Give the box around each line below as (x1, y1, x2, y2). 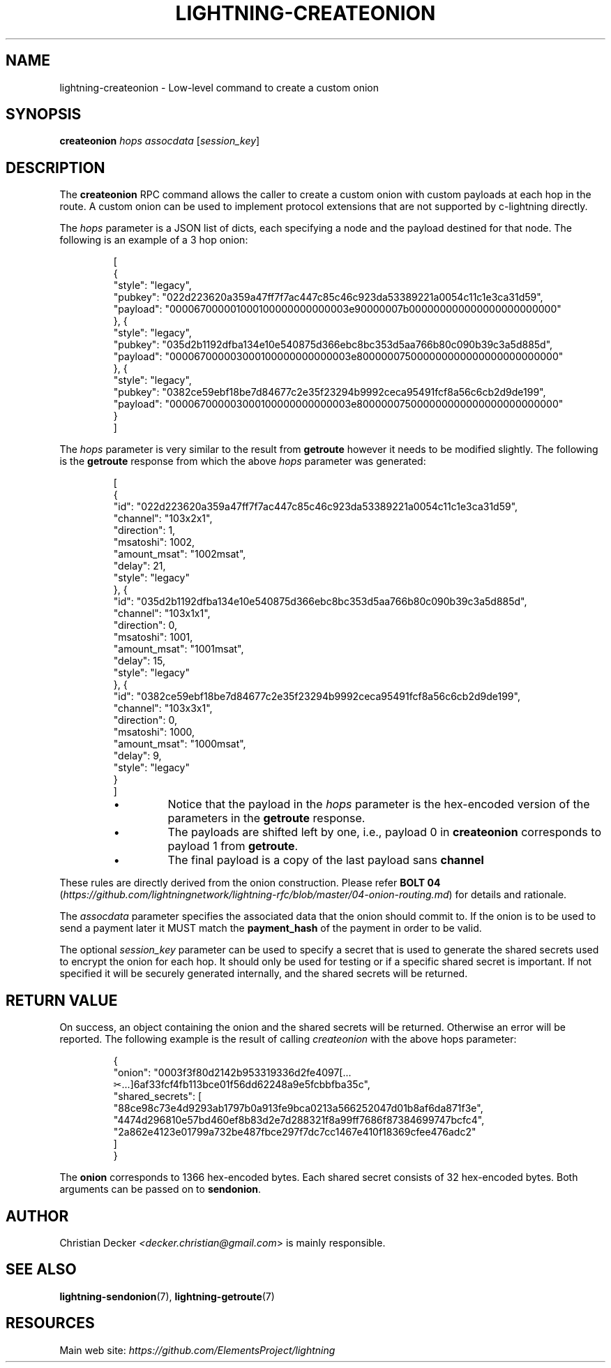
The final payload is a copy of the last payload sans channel (167, 853, 484, 868)
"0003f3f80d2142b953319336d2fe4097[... (153, 1066, 352, 1079)
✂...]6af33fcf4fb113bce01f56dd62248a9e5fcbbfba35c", (113, 1078, 370, 1091)
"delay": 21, (113, 560, 166, 572)
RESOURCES (6, 1314, 95, 1332)
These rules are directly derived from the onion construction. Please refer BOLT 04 (59, 877, 441, 889)
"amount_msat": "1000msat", (113, 738, 246, 750)
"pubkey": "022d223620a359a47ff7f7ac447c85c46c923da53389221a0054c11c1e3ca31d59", (113, 291, 543, 304)
